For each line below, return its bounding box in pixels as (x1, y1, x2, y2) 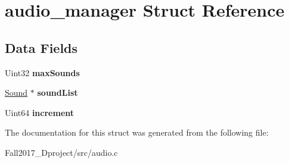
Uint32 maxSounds (5, 66, 80, 79)
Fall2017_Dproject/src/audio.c (5, 146, 118, 158)
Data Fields (5, 38, 78, 57)
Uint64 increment (5, 106, 74, 118)
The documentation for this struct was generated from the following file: (5, 126, 269, 139)
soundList (37, 86, 78, 99)
